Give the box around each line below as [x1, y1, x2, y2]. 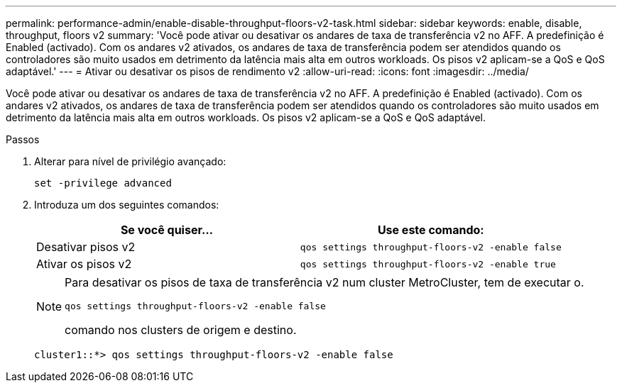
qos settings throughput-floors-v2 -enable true [300, 258, 556, 270]
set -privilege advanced [34, 177, 172, 189]
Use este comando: [377, 223, 484, 237]
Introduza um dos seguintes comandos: [34, 199, 219, 211]
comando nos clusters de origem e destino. [65, 323, 297, 337]
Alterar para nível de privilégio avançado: [34, 155, 227, 167]
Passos [6, 133, 40, 145]
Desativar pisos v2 [36, 240, 136, 254]
